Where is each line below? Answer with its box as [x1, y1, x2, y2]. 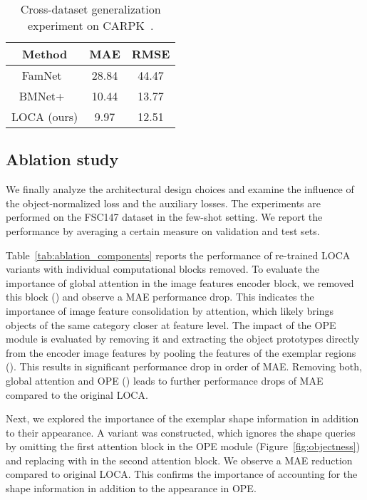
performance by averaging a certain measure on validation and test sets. [6, 223, 320, 238]
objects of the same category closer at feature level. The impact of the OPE [6, 317, 336, 332]
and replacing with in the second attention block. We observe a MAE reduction [6, 452, 353, 467]
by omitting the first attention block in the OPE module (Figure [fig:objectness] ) [6, 439, 361, 454]
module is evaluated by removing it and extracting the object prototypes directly [6, 331, 360, 346]
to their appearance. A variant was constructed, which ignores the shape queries [6, 425, 356, 439]
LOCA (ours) [11, 108, 78, 125]
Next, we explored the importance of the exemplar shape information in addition [6, 411, 359, 426]
